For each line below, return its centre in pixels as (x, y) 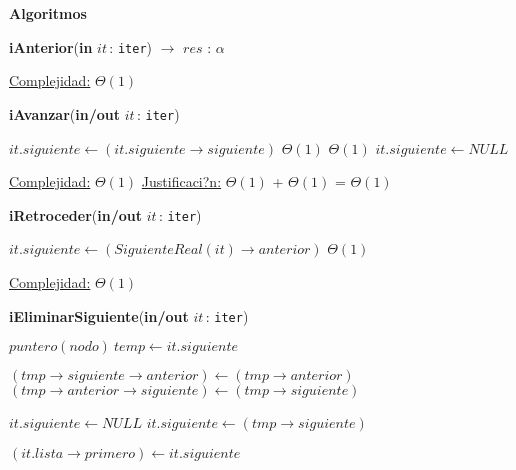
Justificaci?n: (181, 181)
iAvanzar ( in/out (65, 113)
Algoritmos (48, 13)
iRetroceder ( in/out (75, 214)
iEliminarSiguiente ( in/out (99, 315)
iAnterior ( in (51, 46)
